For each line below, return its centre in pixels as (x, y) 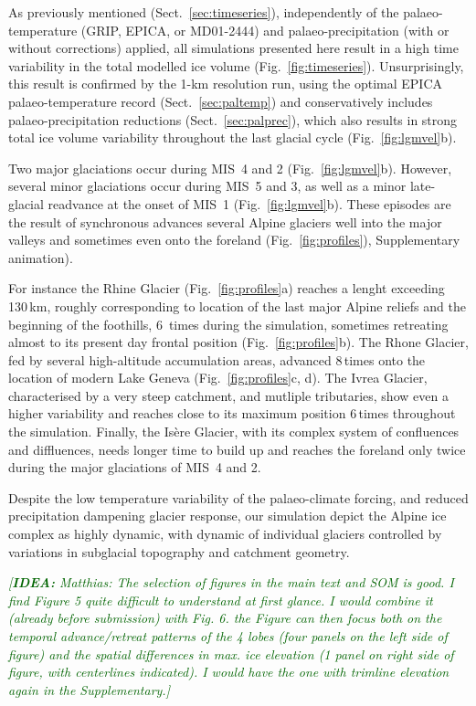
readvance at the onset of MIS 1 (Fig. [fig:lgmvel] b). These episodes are (249, 203)
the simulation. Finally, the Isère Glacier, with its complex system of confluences (234, 432)
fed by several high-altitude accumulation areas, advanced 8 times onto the (217, 359)
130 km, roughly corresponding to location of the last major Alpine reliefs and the (237, 306)
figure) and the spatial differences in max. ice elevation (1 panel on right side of (231, 653)
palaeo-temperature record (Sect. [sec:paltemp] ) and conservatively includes (221, 101)
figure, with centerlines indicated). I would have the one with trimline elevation (229, 672)
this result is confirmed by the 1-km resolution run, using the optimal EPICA (226, 84)
